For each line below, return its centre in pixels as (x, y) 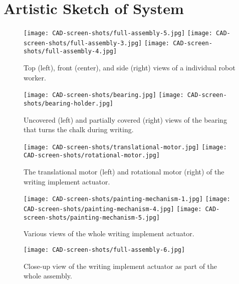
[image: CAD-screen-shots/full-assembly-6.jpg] (104, 250)
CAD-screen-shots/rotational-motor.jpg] (92, 156)
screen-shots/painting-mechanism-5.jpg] (92, 217)
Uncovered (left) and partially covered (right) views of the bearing (125, 119)
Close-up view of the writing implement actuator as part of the (121, 266)
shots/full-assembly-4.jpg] (70, 52)
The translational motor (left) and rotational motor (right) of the (124, 172)
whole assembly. (48, 276)
